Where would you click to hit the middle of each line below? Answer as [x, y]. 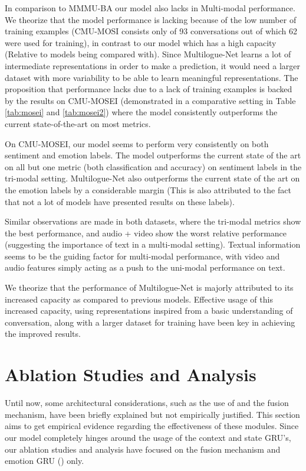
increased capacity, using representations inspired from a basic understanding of [149, 311]
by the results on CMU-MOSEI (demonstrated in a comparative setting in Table [150, 100]
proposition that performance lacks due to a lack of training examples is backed [149, 89]
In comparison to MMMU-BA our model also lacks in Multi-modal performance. [150, 8]
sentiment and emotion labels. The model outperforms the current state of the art [153, 155]
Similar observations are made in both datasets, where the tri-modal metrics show [153, 221]
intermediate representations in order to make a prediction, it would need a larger [152, 65]
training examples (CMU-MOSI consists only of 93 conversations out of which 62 [151, 31]
